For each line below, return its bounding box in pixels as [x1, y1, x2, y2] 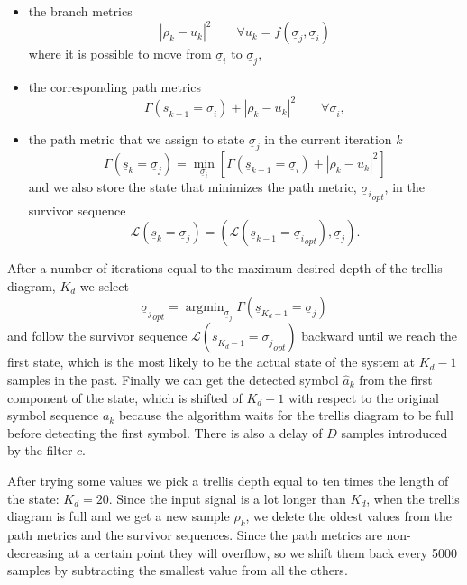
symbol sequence [7, 406, 99, 425]
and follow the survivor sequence [7, 326, 188, 345]
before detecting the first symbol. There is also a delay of [7, 423, 323, 442]
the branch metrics [28, 2, 133, 20]
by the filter [7, 441, 73, 460]
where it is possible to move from [28, 44, 212, 63]
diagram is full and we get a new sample [7, 507, 230, 526]
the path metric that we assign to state [28, 130, 245, 149]
